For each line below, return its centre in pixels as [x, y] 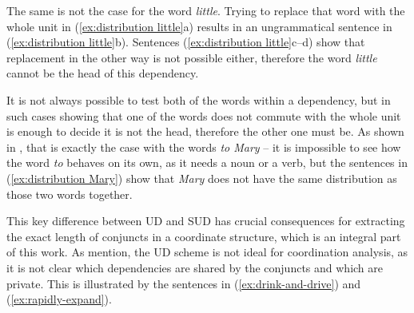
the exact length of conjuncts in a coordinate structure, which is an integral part [204, 236]
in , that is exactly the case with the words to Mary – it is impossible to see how [204, 147]
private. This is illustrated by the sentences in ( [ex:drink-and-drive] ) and [184, 283]
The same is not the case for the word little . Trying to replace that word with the [206, 10]
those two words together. [70, 194]
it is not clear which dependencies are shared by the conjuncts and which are [195, 267]
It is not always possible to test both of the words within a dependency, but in [199, 99]
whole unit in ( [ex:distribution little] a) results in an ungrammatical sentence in [199, 26]
